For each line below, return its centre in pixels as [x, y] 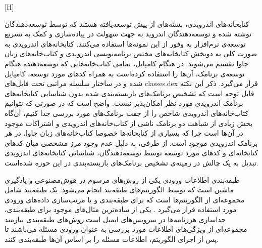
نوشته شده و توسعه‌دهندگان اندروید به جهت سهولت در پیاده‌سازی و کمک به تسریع [128, 34]
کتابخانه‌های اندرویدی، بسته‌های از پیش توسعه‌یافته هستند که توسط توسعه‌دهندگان [127, 24]
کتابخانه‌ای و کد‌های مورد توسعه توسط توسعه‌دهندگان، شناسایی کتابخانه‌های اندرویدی [131, 153]
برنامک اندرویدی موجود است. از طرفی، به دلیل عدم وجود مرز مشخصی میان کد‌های [131, 142]
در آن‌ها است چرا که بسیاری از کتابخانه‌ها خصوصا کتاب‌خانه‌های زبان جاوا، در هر [124, 133]
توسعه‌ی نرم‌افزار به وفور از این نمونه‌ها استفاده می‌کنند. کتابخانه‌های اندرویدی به [125, 43]
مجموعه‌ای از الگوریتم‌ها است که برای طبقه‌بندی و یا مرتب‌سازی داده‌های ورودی [125, 199]
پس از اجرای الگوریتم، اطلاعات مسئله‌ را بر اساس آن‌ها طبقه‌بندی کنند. [112, 239]
